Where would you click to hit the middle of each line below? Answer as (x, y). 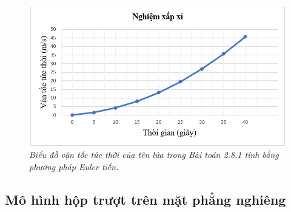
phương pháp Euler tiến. (74, 166)
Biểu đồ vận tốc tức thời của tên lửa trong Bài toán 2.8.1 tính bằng (154, 155)
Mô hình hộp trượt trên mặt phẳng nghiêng (145, 199)
